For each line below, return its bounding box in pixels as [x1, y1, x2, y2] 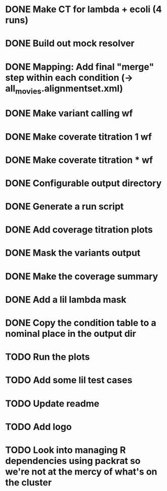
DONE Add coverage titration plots [5, 224, 153, 236]
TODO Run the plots [5, 351, 90, 363]
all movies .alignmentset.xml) [5, 82, 123, 96]
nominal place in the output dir [5, 328, 137, 339]
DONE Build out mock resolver [5, 38, 135, 49]
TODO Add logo [5, 421, 72, 432]
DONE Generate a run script [5, 201, 124, 212]
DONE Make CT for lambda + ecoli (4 [5, 4, 162, 15]
